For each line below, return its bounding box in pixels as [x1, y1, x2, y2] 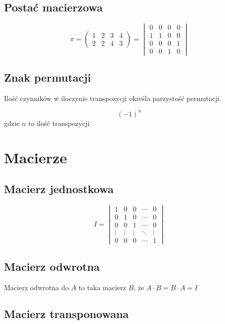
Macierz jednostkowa [4, 181, 114, 197]
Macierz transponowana [4, 306, 129, 322]
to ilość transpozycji [28, 117, 90, 128]
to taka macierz [78, 282, 126, 292]
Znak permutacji [4, 69, 91, 85]
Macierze [4, 147, 67, 167]
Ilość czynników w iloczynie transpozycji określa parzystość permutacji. [4, 93, 222, 103]
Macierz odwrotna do [4, 282, 69, 292]
